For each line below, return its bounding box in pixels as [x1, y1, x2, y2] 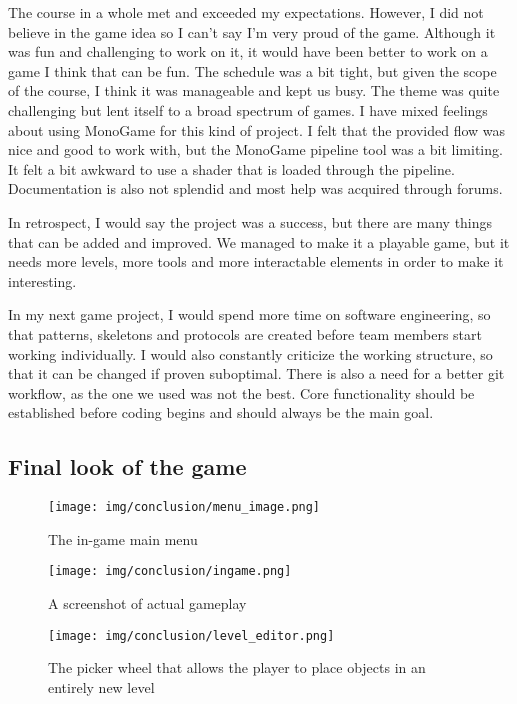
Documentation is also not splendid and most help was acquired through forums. [8, 178, 503, 199]
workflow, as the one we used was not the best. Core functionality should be [8, 382, 475, 403]
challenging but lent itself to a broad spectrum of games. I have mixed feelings [8, 99, 488, 120]
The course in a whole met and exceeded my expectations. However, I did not [8, 2, 484, 22]
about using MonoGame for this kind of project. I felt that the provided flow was [8, 119, 506, 140]
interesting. [8, 270, 77, 291]
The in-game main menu [48, 528, 198, 549]
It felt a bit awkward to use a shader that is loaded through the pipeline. [8, 158, 455, 179]
